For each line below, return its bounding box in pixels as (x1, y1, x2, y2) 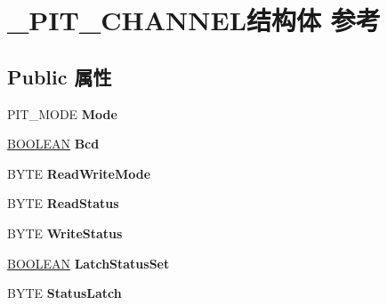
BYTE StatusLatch (7, 284, 122, 302)
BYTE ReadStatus (7, 194, 119, 213)
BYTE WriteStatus (7, 223, 123, 242)
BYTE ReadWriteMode (7, 164, 151, 182)
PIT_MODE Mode (7, 104, 117, 123)
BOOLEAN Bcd (7, 134, 100, 153)
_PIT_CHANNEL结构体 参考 (7, 2, 381, 38)
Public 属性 (7, 62, 112, 90)
